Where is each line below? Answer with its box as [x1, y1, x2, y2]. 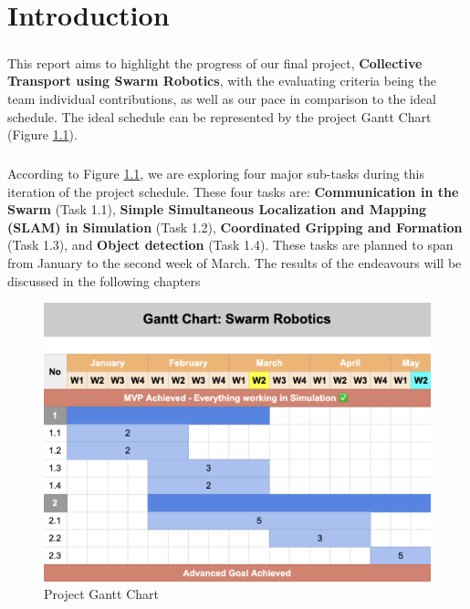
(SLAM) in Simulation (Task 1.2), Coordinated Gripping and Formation [7, 217, 463, 236]
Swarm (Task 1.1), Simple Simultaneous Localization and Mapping [7, 200, 427, 219]
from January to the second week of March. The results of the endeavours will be [7, 253, 462, 273]
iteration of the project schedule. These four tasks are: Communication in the [7, 181, 459, 201]
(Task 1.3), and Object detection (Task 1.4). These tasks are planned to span [7, 235, 454, 254]
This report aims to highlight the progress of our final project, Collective [7, 53, 423, 72]
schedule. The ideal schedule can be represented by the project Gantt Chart [7, 107, 432, 126]
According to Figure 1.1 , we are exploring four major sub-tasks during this [7, 164, 424, 183]
